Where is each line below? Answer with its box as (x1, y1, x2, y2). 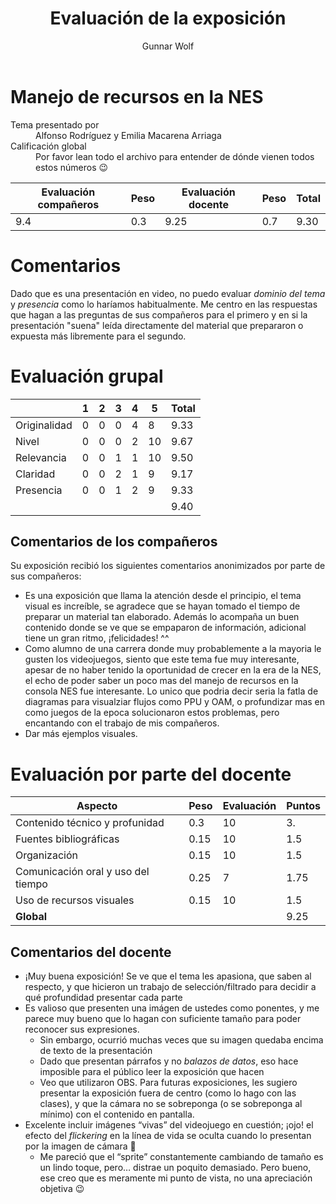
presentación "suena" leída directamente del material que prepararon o (10, 319, 304, 331)
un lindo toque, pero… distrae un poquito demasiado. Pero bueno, (39, 1162, 312, 1174)
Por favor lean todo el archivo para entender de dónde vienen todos (35, 150, 315, 162)
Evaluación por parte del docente (10, 763, 292, 786)
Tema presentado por (10, 118, 100, 131)
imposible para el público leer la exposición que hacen (39, 1066, 265, 1078)
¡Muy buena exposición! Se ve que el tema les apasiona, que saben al (24, 970, 312, 982)
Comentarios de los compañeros (10, 533, 218, 550)
